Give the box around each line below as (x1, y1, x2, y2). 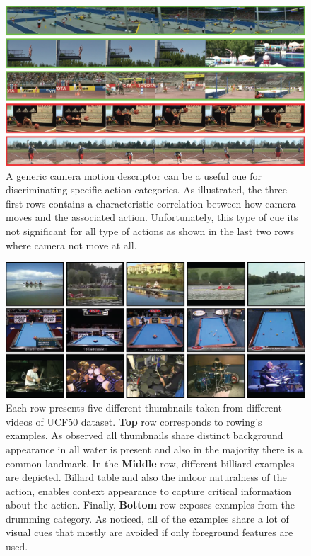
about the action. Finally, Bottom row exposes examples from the (6, 497, 295, 512)
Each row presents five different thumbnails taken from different (6, 400, 283, 415)
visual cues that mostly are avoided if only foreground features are (6, 525, 293, 540)
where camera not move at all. (6, 237, 137, 252)
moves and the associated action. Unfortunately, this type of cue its (6, 210, 298, 225)
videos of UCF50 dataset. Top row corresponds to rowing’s (6, 414, 262, 429)
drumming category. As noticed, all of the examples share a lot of (6, 511, 289, 526)
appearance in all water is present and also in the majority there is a (6, 441, 303, 456)
